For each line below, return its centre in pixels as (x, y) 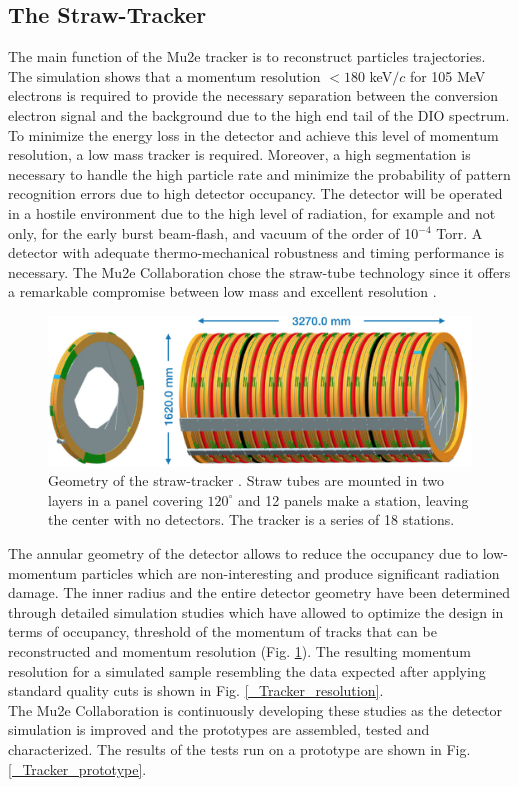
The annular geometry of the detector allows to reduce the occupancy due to (243, 553)
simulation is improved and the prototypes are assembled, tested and (219, 729)
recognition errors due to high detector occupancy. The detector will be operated (255, 193)
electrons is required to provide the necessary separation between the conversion (253, 95)
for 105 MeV (447, 75)
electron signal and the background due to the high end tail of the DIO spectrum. (259, 114)
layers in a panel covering (125, 499)
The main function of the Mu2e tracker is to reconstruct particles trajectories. (247, 56)
